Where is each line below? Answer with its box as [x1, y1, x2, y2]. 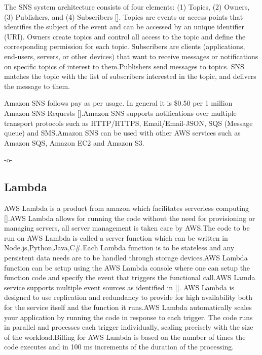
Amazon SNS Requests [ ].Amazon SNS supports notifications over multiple [4, 107, 237, 118]
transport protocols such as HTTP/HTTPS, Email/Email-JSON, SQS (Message [4, 117, 253, 128]
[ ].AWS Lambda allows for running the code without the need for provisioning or [4, 212, 255, 223]
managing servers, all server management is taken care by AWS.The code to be [4, 223, 250, 233]
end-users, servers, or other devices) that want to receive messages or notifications [4, 51, 258, 61]
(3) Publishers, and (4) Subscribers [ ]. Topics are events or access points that [4, 11, 243, 22]
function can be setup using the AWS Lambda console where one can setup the [4, 262, 250, 273]
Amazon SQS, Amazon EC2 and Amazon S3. [4, 137, 144, 148]
